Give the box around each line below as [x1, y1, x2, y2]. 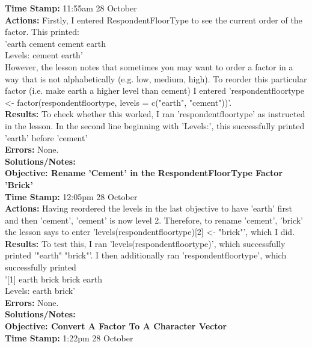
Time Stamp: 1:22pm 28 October [5, 331, 133, 344]
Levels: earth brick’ [5, 284, 76, 297]
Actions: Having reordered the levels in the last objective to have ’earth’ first [5, 202, 292, 215]
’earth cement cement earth [5, 37, 106, 49]
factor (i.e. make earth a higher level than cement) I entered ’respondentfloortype [5, 84, 305, 97]
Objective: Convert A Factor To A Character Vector [5, 320, 227, 332]
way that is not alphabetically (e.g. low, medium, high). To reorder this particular [5, 72, 307, 85]
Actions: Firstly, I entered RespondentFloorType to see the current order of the [5, 13, 302, 26]
